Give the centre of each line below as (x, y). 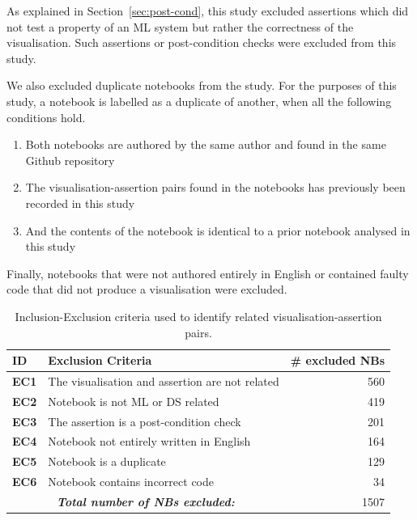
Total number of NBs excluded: (146, 501)
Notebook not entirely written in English (149, 441)
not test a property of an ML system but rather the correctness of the (180, 26)
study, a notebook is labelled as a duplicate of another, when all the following (199, 101)
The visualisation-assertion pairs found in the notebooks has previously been (215, 187)
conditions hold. (46, 117)
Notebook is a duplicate (107, 461)
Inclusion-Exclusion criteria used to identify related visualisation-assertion (198, 316)
